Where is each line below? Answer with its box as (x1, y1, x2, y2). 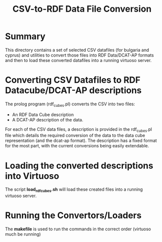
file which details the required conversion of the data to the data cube (5, 133, 145, 139)
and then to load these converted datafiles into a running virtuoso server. (5, 57, 152, 63)
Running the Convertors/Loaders (5, 210, 142, 221)
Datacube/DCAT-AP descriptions (5, 85, 142, 96)
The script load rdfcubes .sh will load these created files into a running (5, 186, 143, 194)
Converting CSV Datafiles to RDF (5, 75, 141, 86)
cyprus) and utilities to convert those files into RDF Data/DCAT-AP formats (5, 52, 154, 58)
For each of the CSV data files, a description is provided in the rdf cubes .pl (5, 126, 152, 133)
